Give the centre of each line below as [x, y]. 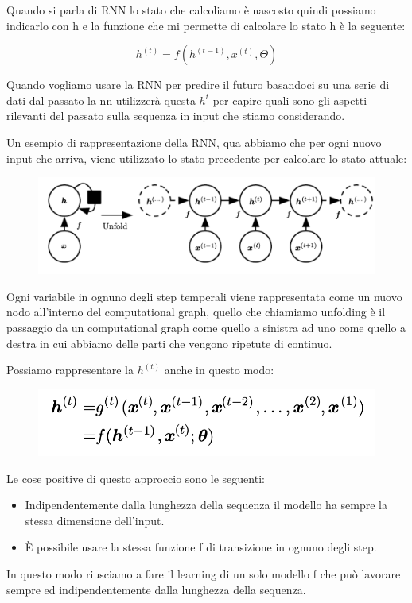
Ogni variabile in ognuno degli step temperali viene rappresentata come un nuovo [204, 296]
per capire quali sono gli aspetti [290, 100]
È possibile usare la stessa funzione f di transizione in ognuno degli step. [201, 547]
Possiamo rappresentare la [70, 370]
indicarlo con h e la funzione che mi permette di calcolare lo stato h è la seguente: [206, 25]
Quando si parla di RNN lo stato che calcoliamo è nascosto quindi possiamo [191, 10]
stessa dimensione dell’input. [95, 520]
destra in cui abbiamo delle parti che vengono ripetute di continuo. [169, 343]
